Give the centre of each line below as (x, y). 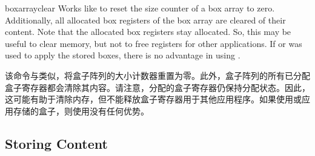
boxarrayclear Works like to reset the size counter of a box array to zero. (140, 8)
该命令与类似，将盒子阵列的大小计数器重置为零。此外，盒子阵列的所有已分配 (157, 75)
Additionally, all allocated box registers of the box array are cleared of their (145, 20)
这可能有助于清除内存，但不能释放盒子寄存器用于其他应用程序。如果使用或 (153, 99)
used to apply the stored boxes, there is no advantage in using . (123, 55)
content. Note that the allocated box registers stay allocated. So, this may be (148, 32)
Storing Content (56, 143)
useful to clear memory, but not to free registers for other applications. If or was (154, 43)
